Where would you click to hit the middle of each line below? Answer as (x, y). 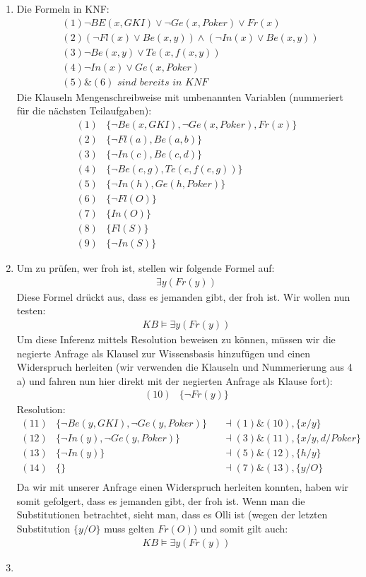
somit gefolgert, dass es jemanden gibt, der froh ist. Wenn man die (161, 500)
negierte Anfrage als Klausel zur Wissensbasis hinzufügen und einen (164, 353)
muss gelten (129, 528)
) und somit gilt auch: (241, 528)
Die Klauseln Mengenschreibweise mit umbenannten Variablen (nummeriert (180, 96)
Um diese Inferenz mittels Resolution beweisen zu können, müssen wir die (176, 339)
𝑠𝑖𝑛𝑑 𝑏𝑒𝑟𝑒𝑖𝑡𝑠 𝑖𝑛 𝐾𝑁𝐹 (163, 82)
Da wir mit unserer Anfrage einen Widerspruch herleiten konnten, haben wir (183, 487)
